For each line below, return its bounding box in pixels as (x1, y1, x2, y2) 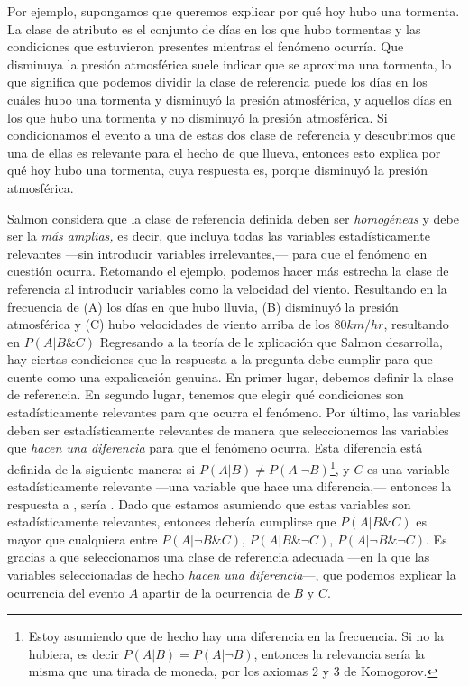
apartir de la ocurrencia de (142, 582, 290, 601)
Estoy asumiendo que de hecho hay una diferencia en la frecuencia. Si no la (28, 627, 444, 645)
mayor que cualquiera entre (7, 529, 158, 548)
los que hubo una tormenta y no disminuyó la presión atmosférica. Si (7, 107, 388, 126)
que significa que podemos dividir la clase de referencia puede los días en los (7, 72, 428, 91)
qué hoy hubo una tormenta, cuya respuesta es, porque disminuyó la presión (7, 160, 428, 179)
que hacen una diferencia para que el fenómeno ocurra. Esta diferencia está (7, 438, 423, 457)
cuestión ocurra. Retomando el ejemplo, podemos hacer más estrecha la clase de (7, 261, 449, 280)
